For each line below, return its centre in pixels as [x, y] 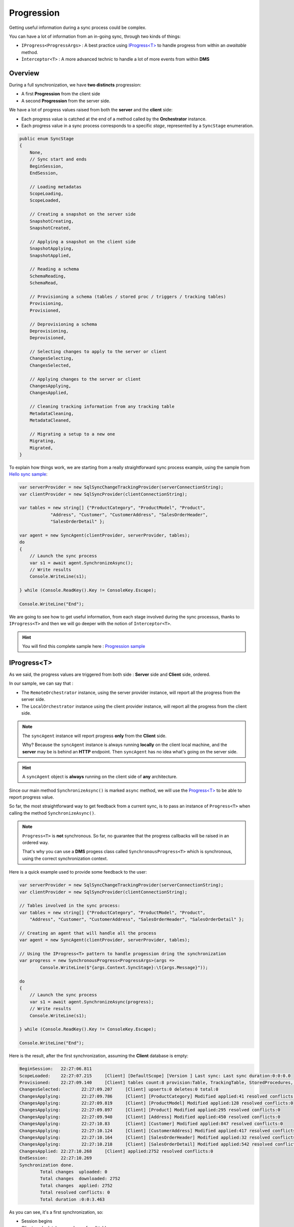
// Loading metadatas [56, 187]
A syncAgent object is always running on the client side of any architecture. [100, 777]
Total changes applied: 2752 [76, 1186]
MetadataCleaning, [52, 413]
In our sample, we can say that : [41, 683]
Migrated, [41, 448]
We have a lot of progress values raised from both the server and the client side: [91, 110]
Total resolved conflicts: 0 [75, 1192]
